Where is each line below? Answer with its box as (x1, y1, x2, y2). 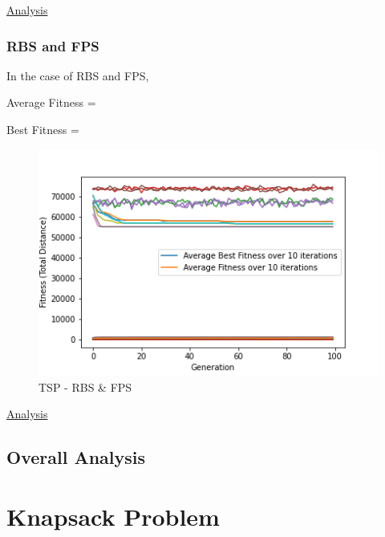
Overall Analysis (6, 445, 146, 470)
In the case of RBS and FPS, (6, 67, 149, 83)
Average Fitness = (6, 94, 96, 111)
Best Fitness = (6, 121, 79, 137)
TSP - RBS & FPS (38, 378, 132, 395)
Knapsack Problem (6, 500, 220, 532)
